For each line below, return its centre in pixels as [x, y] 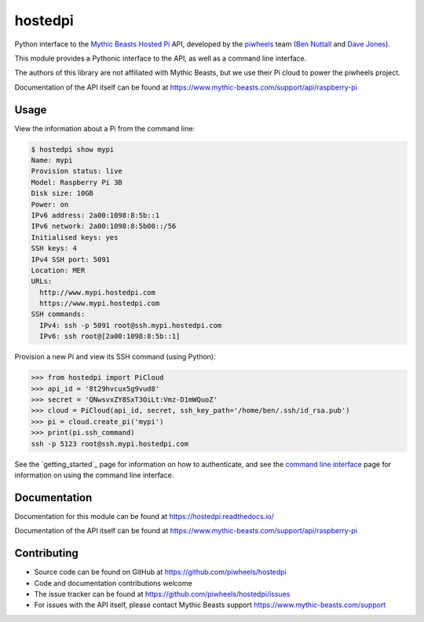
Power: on [50, 204]
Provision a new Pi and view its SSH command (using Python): [115, 357]
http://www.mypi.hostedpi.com [98, 292]
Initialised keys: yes [75, 237]
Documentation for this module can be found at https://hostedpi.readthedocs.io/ [144, 516]
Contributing [46, 553]
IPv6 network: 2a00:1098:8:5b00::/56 [104, 226]
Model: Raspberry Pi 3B [77, 182]
